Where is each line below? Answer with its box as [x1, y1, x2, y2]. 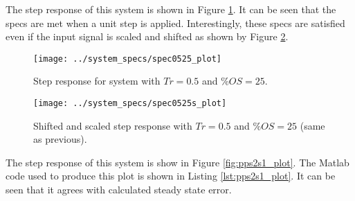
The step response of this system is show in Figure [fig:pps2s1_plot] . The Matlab [6, 155, 349, 169]
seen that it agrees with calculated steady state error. [6, 182, 232, 197]
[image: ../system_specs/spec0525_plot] [33, 53, 222, 64]
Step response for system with [33, 73, 161, 88]
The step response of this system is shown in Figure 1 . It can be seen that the [6, 2, 336, 16]
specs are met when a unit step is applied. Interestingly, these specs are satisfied [6, 15, 345, 30]
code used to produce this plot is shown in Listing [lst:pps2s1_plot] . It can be [6, 168, 336, 183]
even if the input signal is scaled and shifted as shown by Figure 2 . [6, 29, 289, 44]
